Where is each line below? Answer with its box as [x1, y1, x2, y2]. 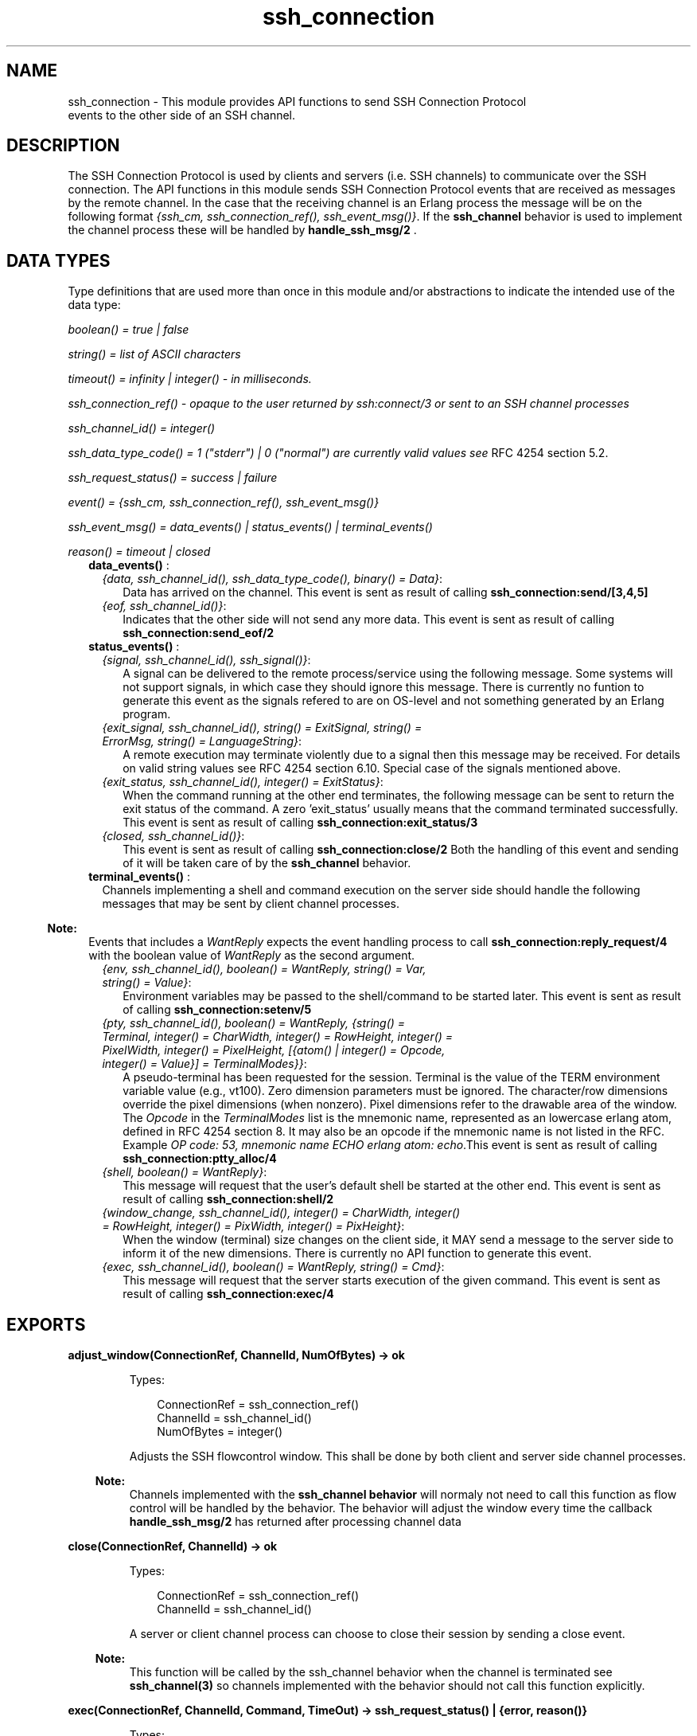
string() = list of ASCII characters [68, 347, 241, 362]
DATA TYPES [6, 250, 111, 271]
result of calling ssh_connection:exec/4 [123, 1287, 334, 1301]
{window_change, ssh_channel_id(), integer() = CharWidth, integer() [102, 1206, 461, 1220]
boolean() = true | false [68, 323, 189, 337]
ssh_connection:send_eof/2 [123, 626, 275, 640]
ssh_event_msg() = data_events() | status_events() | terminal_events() [68, 520, 433, 534]
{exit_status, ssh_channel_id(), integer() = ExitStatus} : [102, 775, 384, 789]
